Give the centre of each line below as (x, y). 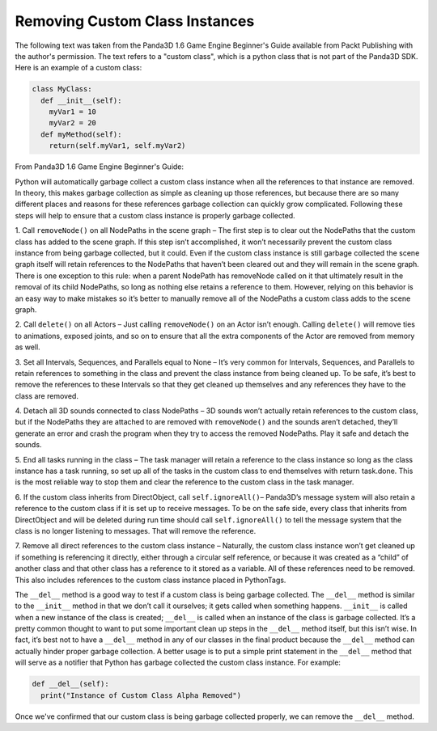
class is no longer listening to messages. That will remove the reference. (136, 530)
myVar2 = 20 (73, 123)
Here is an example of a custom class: (78, 68)
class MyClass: (62, 89)
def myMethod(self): (81, 134)
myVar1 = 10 (73, 112)
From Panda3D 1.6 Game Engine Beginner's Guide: (100, 167)
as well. (28, 347)
